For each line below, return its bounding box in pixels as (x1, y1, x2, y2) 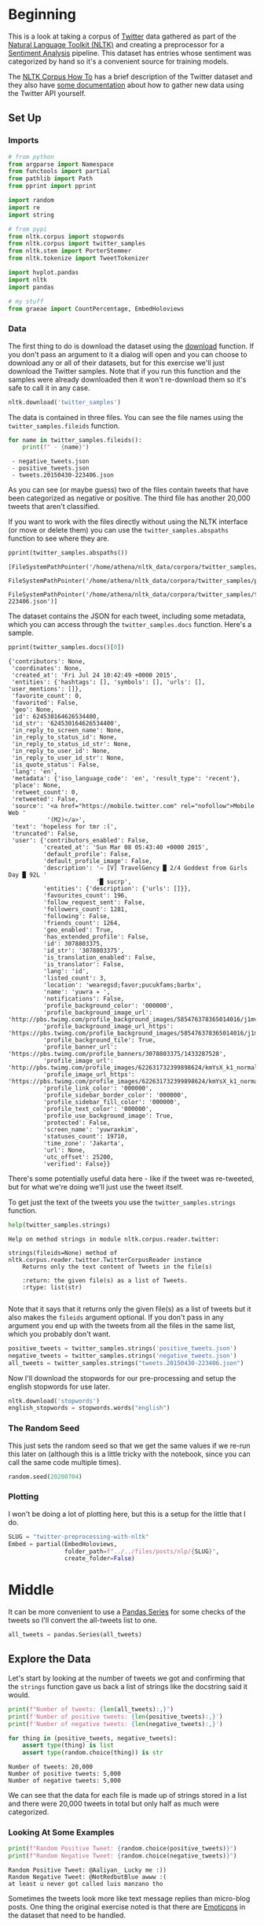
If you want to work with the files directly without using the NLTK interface (8, 517, 248, 526)
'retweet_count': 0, (11, 788, 79, 796)
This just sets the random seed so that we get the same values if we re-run (8, 1441, 251, 1450)
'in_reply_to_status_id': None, (11, 733, 118, 741)
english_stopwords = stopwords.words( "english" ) (8, 1404, 170, 1412)
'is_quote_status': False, (11, 761, 101, 769)
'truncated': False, (11, 830, 79, 838)
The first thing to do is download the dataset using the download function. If (8, 341, 255, 351)
